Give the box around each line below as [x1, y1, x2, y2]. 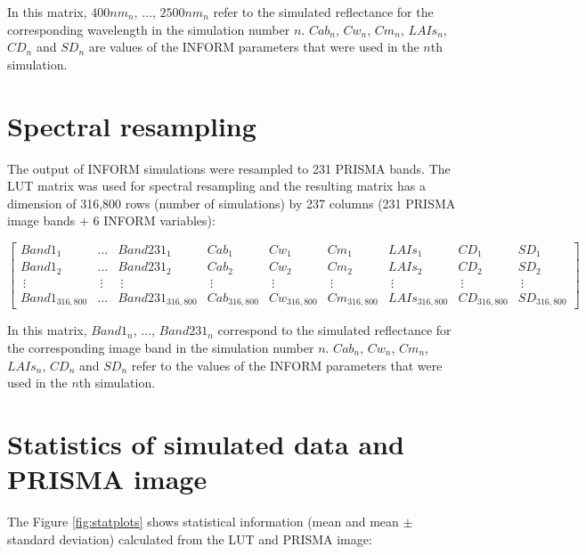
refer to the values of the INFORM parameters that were [131, 355, 443, 374]
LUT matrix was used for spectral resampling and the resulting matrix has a [7, 176, 426, 195]
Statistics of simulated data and [7, 425, 404, 461]
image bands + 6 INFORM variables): [7, 211, 216, 230]
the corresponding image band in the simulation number [7, 338, 314, 356]
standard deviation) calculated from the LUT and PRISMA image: [7, 529, 372, 548]
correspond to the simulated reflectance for [217, 321, 452, 339]
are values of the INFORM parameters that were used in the [88, 37, 419, 56]
